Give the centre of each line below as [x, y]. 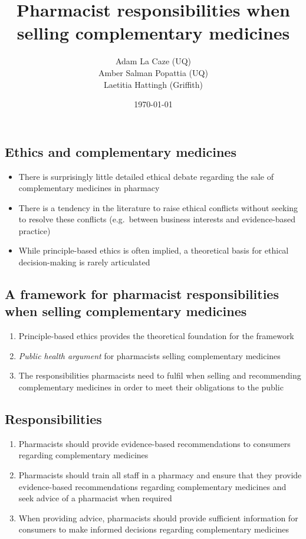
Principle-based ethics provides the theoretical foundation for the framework [156, 336]
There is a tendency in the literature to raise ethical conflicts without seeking [158, 207]
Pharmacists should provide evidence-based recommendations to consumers [154, 443]
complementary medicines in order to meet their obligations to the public [151, 387]
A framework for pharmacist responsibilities [142, 294]
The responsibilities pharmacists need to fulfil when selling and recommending [160, 375]
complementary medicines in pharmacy [89, 188]
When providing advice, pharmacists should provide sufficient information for [158, 517]
